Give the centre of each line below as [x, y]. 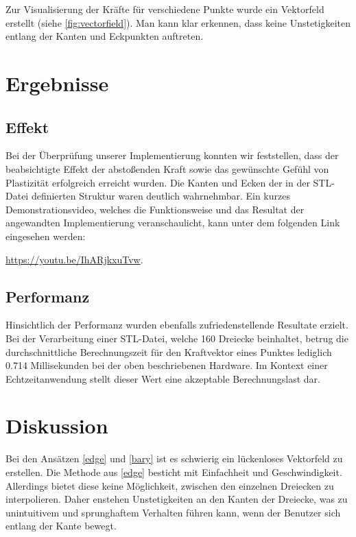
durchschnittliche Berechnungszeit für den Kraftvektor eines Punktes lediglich [169, 351]
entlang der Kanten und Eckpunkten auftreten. [105, 36]
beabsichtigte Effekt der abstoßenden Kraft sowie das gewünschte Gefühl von [167, 168]
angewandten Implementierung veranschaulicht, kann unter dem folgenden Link [173, 223]
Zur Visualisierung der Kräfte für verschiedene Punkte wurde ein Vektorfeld [165, 9]
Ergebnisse [57, 83]
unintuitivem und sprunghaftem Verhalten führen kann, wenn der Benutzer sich [173, 512]
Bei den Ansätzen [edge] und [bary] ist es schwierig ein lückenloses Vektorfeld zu [174, 458]
